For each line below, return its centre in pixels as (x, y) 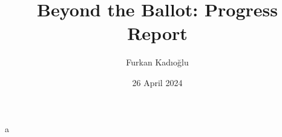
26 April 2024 (157, 82)
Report (157, 33)
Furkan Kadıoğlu (157, 62)
